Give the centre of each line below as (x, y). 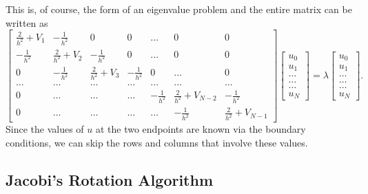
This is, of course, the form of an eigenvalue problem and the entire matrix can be (179, 9)
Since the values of (45, 129)
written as (27, 22)
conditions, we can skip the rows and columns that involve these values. (157, 142)
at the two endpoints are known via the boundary (201, 129)
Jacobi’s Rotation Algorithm (110, 179)
